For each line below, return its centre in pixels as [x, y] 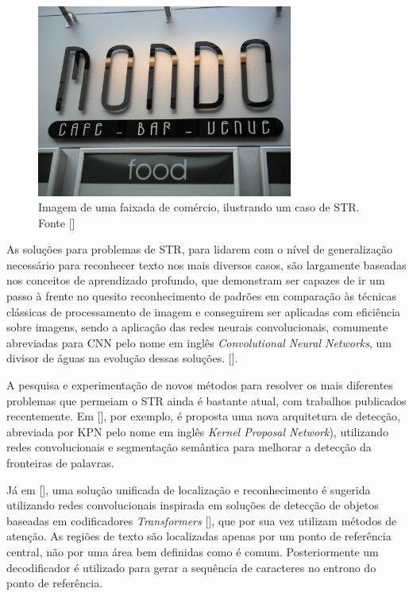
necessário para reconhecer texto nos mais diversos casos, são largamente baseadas [206, 264]
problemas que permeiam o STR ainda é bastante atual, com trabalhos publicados [206, 400]
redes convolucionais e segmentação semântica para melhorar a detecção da [189, 447]
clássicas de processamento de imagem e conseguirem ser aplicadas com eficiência [204, 311]
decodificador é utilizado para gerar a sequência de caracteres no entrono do [191, 567]
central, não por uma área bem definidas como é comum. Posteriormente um [193, 551]
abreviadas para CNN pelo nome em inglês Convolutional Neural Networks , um [199, 342]
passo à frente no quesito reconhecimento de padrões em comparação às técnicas [201, 296]
